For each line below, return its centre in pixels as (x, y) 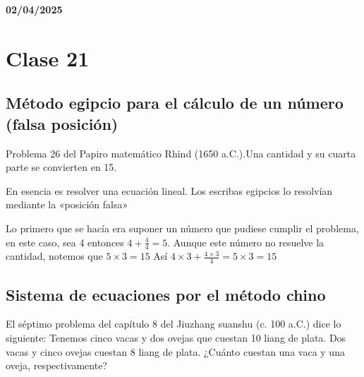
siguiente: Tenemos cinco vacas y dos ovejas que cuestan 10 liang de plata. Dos (176, 337)
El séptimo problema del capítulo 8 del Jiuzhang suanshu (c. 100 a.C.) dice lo (174, 324)
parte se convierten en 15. (61, 167)
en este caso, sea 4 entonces (65, 242)
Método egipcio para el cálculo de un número (175, 103)
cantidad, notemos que (54, 256)
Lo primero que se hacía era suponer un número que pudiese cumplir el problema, (182, 228)
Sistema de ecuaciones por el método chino (166, 294)
